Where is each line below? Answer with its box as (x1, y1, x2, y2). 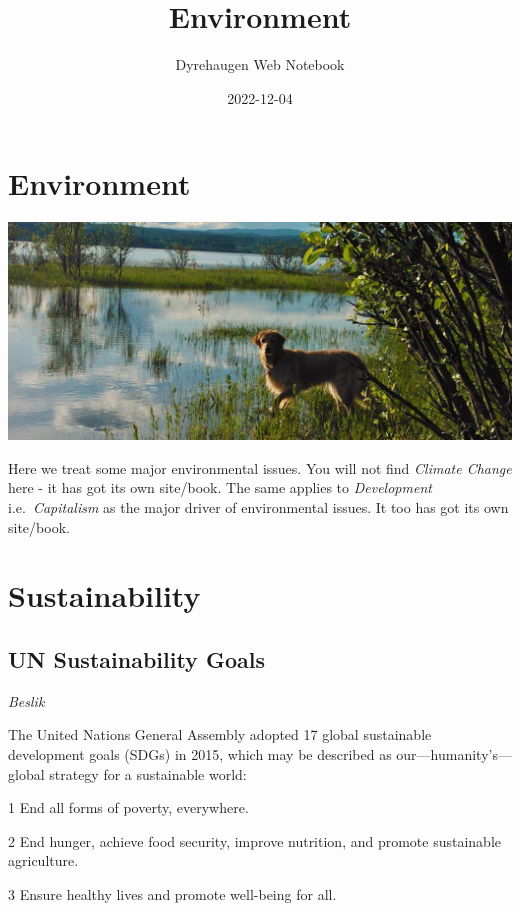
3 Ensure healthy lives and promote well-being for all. (8, 883, 337, 904)
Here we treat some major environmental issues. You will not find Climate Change (8, 457, 512, 478)
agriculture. (8, 850, 79, 871)
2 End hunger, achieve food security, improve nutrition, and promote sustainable (8, 830, 502, 851)
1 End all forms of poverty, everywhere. (8, 797, 249, 818)
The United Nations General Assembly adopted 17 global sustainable (8, 724, 432, 745)
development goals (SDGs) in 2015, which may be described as (8, 744, 392, 765)
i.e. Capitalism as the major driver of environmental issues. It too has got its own (8, 497, 509, 518)
